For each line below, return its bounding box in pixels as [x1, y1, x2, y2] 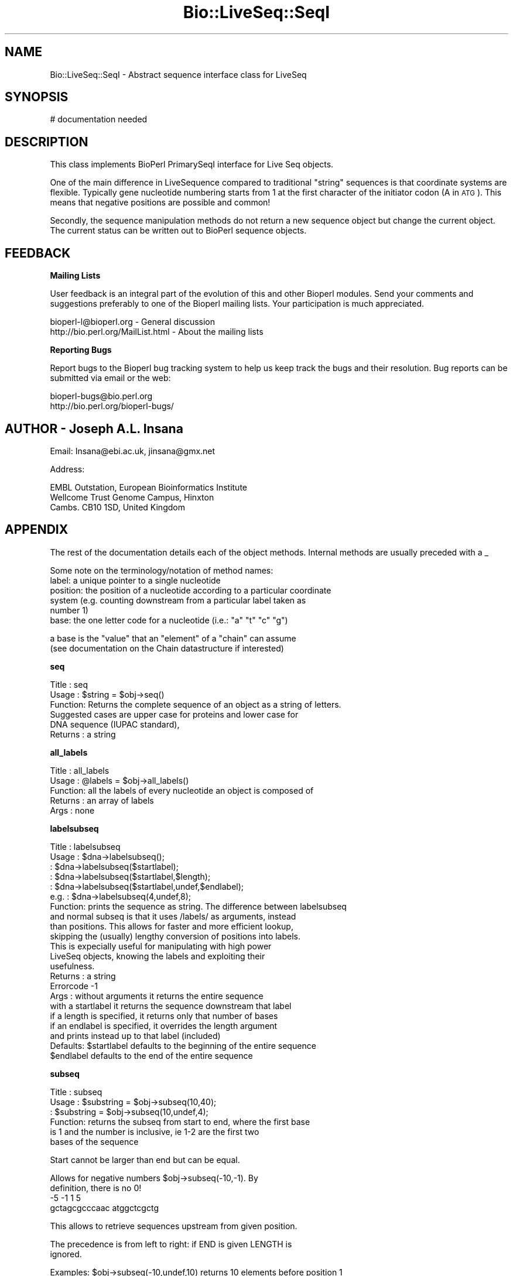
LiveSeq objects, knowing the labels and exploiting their [50, 951, 265, 961]
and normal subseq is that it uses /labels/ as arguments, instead [50, 911, 296, 921]
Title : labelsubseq [50, 841, 121, 852]
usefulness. [50, 961, 95, 971]
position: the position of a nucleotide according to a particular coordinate [50, 585, 331, 595]
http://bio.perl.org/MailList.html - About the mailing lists [50, 327, 264, 337]
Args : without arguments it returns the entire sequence [50, 990, 264, 1001]
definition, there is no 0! [50, 1182, 142, 1193]
